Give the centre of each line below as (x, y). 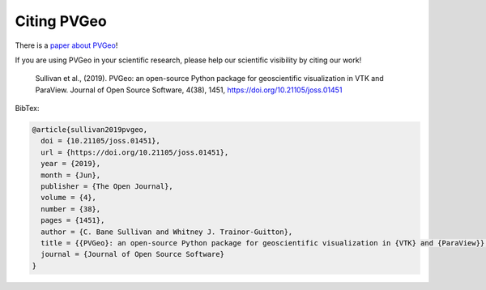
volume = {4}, (69, 198)
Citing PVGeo (61, 21)
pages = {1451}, (73, 220)
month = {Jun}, (71, 175)
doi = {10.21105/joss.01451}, (101, 141)
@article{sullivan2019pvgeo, (90, 130)
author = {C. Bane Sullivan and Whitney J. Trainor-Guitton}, (167, 232)
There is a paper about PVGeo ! (66, 45)
